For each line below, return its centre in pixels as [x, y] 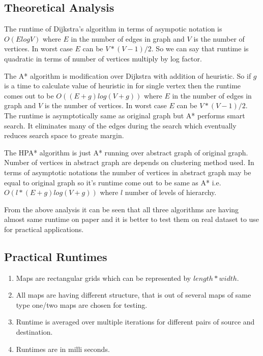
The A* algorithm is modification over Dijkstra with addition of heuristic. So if [128, 75]
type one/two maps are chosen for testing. [82, 304]
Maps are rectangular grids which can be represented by [104, 278]
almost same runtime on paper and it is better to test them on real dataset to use [132, 219]
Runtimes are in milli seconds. [63, 349]
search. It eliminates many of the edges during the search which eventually [120, 125]
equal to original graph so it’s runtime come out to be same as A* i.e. [113, 182]
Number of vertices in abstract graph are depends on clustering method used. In [129, 162]
